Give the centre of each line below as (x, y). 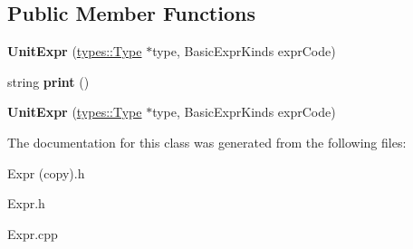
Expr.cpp (33, 233)
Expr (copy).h (46, 172)
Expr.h (26, 203)
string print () (48, 81)
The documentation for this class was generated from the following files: (207, 142)
